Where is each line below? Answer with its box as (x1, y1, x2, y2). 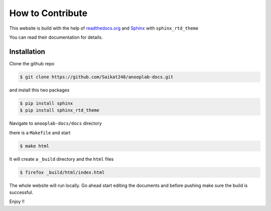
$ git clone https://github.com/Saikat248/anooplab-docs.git (20, 74, 174, 80)
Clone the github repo (9, 60, 55, 66)
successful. (9, 189, 34, 195)
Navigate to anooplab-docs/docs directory (9, 121, 102, 127)
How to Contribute (9, 8, 88, 19)
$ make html (20, 143, 50, 149)
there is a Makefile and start (9, 130, 71, 136)
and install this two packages (9, 87, 70, 93)
